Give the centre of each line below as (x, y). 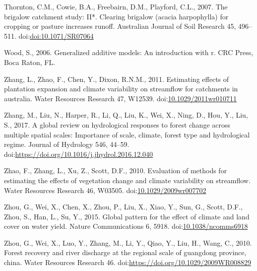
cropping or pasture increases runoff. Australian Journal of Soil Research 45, (120, 26)
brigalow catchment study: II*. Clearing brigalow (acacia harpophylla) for (116, 16)
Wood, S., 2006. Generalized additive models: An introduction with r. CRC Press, (129, 52)
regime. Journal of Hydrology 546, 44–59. (67, 144)
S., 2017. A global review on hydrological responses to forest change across (117, 124)
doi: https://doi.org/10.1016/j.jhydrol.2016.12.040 (79, 154)
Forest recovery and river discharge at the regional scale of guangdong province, (125, 252)
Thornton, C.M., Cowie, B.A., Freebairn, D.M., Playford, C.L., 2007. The (116, 6)
